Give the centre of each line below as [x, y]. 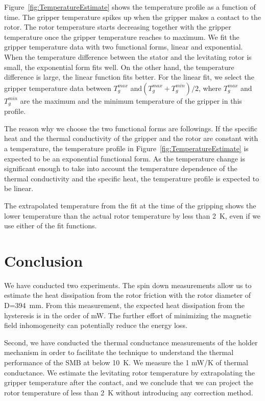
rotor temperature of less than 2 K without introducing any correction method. [129, 392]
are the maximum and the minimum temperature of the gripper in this [131, 100]
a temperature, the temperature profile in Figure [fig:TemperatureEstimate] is [126, 148]
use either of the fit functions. [51, 226]
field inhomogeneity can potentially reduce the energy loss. [96, 325]
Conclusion [44, 260]
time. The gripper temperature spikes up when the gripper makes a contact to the [132, 17]
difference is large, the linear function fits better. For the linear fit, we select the [129, 77]
